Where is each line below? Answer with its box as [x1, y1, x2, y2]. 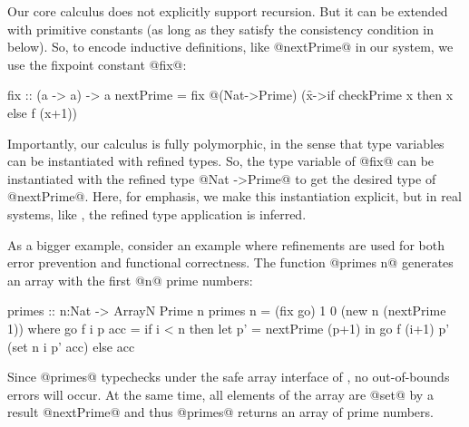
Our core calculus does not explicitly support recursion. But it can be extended [7, 2, 448, 20]
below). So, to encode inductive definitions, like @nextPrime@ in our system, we [7, 37, 454, 56]
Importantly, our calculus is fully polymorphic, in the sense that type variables [7, 133, 445, 152]
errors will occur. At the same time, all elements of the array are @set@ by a [7, 384, 434, 403]
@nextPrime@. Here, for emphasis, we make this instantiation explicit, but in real [7, 187, 462, 206]
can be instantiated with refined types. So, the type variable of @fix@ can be [7, 151, 435, 170]
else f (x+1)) [7, 102, 78, 121]
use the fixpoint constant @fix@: [7, 54, 187, 73]
